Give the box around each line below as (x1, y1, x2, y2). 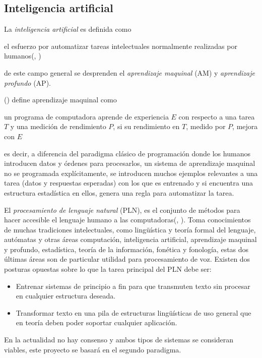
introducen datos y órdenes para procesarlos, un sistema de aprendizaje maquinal (4, 158, 255, 168)
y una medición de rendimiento (10, 121, 106, 132)
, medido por (186, 121, 226, 132)
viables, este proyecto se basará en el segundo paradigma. (4, 344, 181, 354)
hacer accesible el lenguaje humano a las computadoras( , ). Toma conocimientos (4, 214, 251, 225)
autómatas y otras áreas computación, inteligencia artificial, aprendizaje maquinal (4, 234, 257, 245)
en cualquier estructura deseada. (16, 290, 116, 301)
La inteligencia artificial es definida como (4, 24, 132, 34)
